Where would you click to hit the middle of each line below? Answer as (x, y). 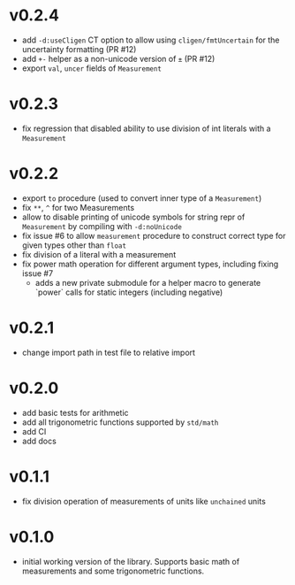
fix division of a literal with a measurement (99, 254)
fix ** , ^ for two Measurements (78, 207)
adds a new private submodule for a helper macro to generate (148, 282)
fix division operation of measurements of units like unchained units (144, 501)
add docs (39, 441)
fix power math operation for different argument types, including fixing (150, 264)
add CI (34, 431)
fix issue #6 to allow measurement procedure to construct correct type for (154, 235)
